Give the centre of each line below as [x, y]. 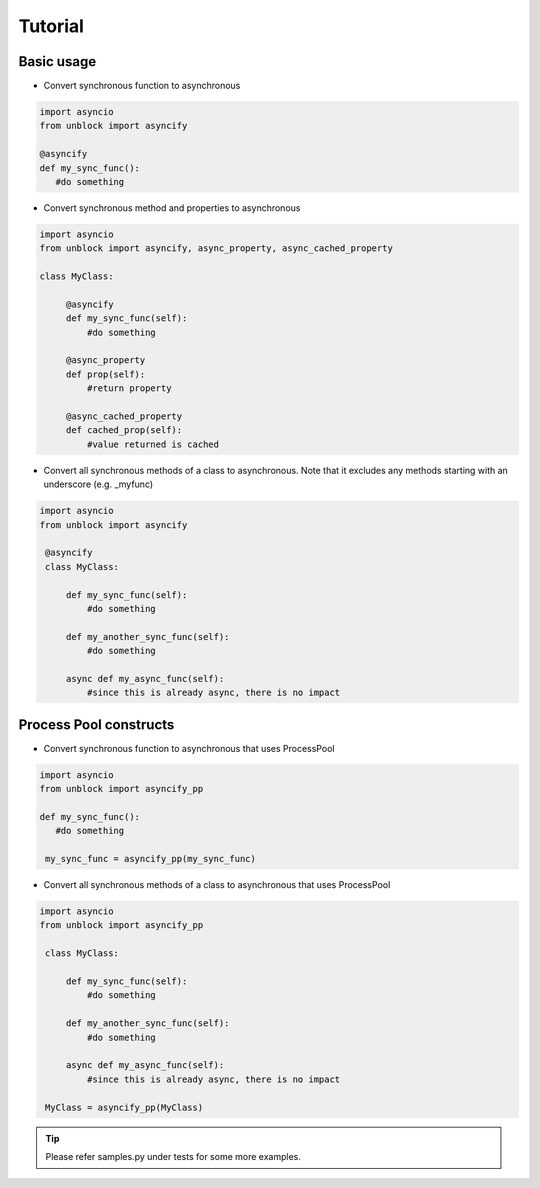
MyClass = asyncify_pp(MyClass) [124, 1107]
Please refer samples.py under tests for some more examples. [173, 1156]
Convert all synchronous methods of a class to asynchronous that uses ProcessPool [217, 885]
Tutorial [51, 26]
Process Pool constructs [96, 724]
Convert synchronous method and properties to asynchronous [172, 207]
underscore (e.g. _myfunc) [98, 484]
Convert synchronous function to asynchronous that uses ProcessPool [189, 748]
